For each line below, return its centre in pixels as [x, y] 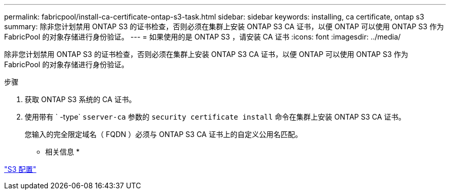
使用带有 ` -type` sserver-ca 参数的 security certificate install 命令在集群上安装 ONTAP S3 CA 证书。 [215, 117]
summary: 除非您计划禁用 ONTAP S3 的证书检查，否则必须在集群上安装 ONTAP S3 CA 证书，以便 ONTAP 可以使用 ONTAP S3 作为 [224, 26]
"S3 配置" [20, 169]
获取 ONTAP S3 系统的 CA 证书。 [80, 99]
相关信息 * [62, 152]
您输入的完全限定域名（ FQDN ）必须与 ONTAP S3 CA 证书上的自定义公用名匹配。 [164, 134]
